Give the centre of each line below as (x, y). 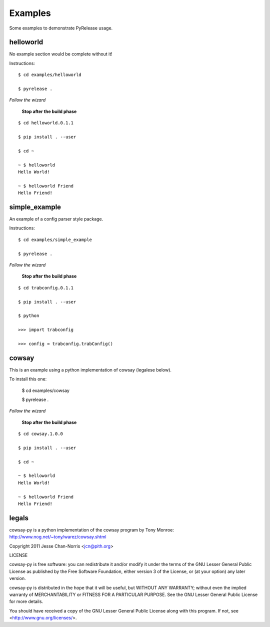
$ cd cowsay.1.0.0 (41, 434)
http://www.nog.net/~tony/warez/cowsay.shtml (58, 537)
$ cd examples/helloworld (50, 75)
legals (19, 518)
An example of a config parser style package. (56, 219)
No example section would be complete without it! (61, 54)
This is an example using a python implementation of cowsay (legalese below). (90, 369)
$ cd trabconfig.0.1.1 (46, 288)
